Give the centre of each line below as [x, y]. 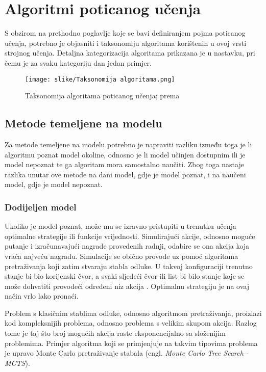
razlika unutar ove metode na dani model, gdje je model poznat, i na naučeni [125, 174]
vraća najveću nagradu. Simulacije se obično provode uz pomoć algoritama [122, 256]
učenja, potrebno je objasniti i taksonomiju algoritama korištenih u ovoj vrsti [126, 43]
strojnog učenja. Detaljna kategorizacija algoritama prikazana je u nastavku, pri [130, 53]
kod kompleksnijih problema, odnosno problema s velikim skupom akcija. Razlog [131, 323]
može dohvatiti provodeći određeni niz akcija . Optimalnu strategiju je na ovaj [127, 286]
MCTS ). [17, 363]
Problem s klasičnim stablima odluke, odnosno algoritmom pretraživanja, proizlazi [133, 313]
